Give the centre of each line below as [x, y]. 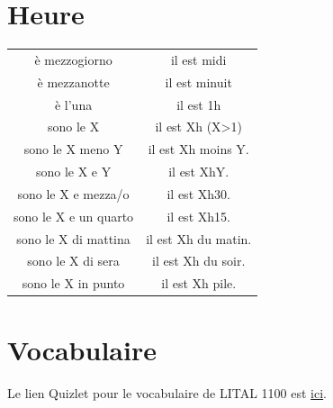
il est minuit [198, 82]
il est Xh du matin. [199, 238]
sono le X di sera [73, 261]
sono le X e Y [73, 172]
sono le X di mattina [73, 238]
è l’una [73, 104]
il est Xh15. [198, 216]
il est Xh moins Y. [198, 149]
